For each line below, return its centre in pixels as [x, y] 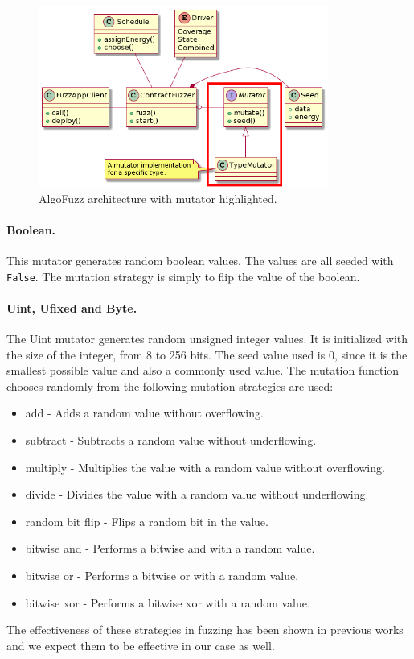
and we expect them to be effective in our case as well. [141, 645]
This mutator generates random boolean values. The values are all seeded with [200, 260]
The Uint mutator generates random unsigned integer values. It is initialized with [207, 339]
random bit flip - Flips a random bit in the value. [147, 521]
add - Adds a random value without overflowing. [144, 413]
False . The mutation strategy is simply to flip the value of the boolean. [183, 276]
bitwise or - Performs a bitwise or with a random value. [162, 575]
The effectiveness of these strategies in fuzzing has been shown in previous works [205, 630]
